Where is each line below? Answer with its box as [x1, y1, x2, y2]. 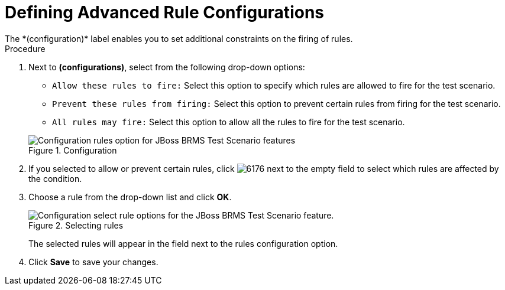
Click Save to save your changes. [28, 256, 158, 267]
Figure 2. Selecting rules [28, 220, 124, 230]
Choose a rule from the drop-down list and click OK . [28, 191, 232, 202]
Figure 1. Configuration [28, 145, 117, 155]
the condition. [28, 173, 82, 184]
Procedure [5, 43, 46, 54]
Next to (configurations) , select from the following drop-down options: [28, 61, 305, 72]
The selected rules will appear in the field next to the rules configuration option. [28, 238, 338, 249]
